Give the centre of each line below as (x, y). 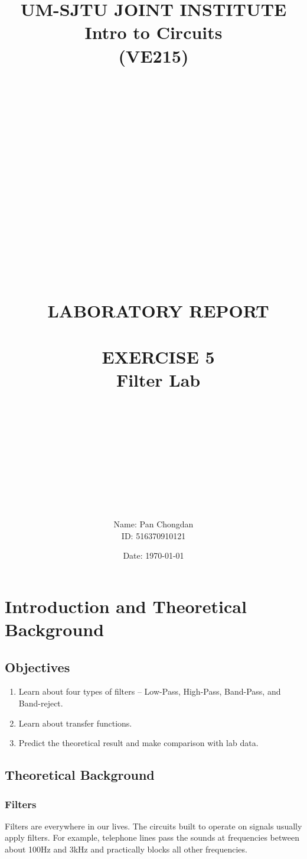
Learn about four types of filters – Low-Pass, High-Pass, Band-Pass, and (150, 691)
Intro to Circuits (153, 32)
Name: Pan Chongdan (153, 524)
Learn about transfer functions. (75, 723)
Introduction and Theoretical (126, 606)
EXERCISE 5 (158, 356)
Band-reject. (41, 703)
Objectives (37, 667)
